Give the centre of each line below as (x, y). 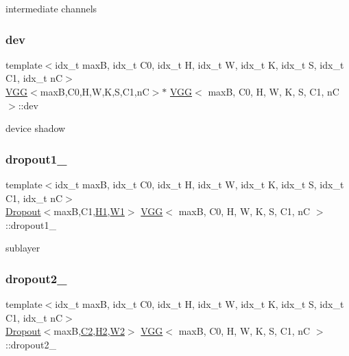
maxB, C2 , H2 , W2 (89, 331)
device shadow (36, 128)
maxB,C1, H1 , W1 (89, 211)
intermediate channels (51, 8)
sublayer (23, 248)
